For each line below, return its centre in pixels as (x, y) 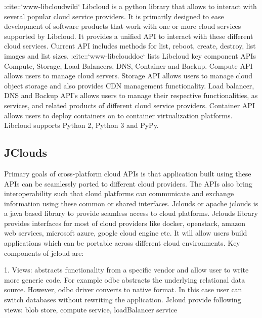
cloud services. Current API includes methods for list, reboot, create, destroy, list (130, 46)
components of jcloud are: (44, 253)
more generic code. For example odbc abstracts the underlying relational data (125, 279)
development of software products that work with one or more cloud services (123, 26)
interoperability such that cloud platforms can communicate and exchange (119, 193)
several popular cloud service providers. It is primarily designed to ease (114, 16)
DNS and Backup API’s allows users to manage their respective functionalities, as (131, 95)
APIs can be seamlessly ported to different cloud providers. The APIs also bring (128, 183)
